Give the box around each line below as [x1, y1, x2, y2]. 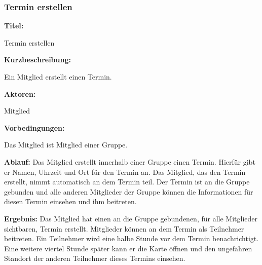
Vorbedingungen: [4, 122, 65, 133]
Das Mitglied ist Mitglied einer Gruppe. [4, 139, 128, 150]
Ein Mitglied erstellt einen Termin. [4, 71, 112, 82]
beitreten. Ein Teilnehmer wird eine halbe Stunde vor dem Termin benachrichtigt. [4, 233, 259, 244]
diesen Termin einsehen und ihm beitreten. [4, 196, 137, 207]
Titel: [4, 20, 24, 31]
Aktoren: [4, 88, 36, 99]
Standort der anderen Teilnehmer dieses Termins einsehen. [4, 253, 185, 263]
